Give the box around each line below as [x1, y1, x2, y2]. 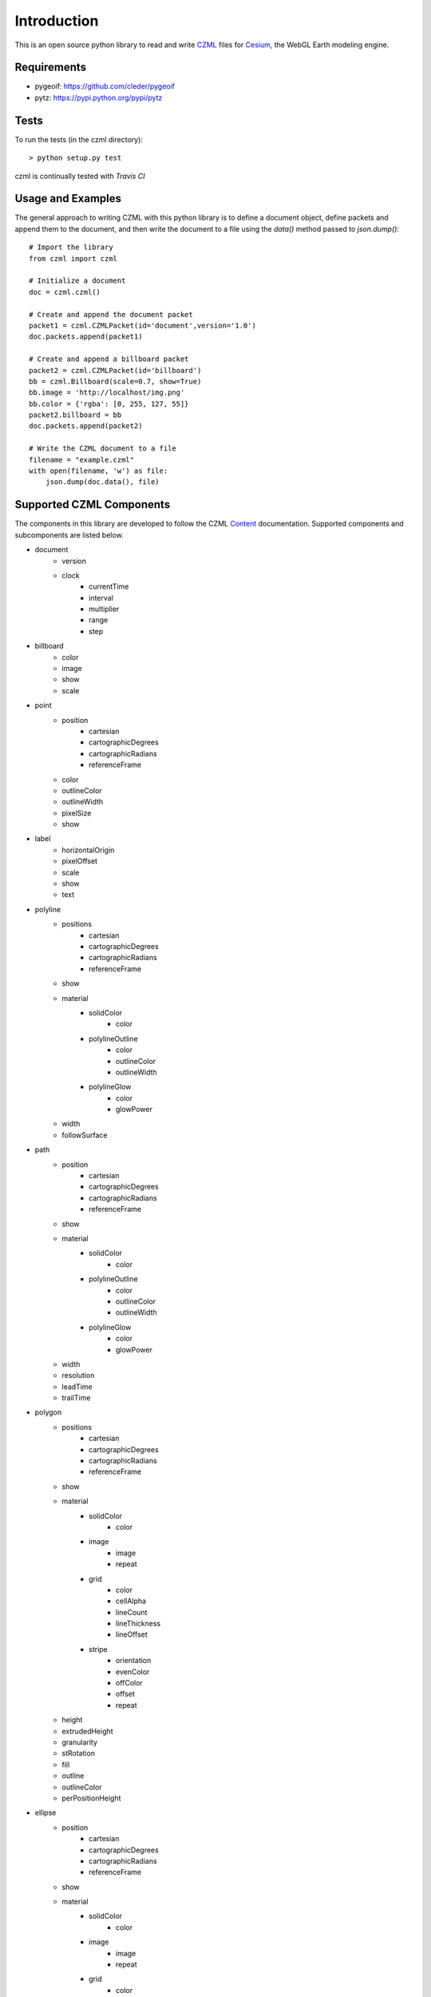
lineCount [116, 1607, 148, 1617]
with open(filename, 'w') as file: [29, 466, 168, 475]
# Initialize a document [29, 276, 126, 285]
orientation [116, 1656, 152, 1665]
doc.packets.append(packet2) [29, 422, 143, 431]
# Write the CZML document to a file [29, 444, 177, 453]
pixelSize [61, 808, 92, 818]
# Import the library [29, 243, 113, 252]
